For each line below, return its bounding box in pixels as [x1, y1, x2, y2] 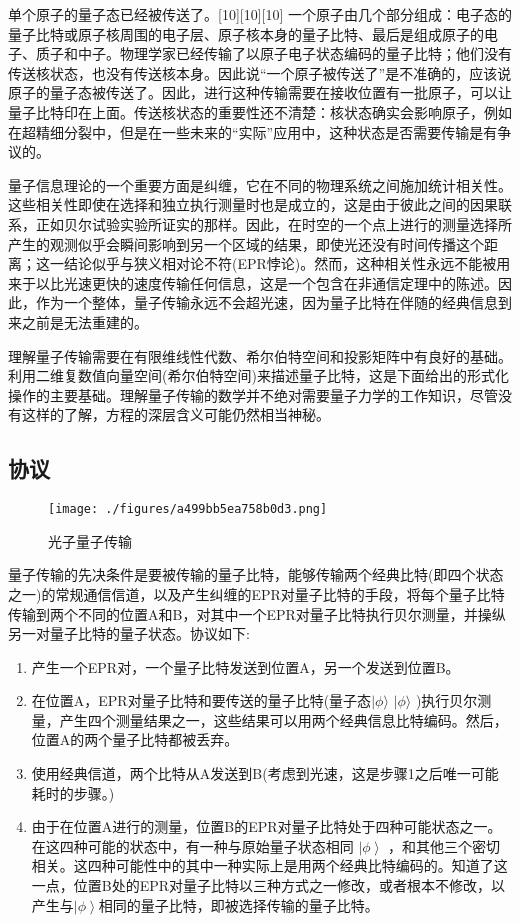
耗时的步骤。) [31, 782, 115, 803]
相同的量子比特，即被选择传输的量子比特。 [98, 894, 379, 915]
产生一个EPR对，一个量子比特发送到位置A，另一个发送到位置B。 [31, 656, 460, 677]
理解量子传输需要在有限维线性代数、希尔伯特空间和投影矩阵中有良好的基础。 [8, 345, 512, 366]
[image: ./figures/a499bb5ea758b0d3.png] [48, 502, 328, 517]
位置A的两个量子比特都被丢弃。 [31, 729, 239, 750]
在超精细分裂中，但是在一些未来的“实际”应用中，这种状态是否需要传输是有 [8, 121, 498, 142]
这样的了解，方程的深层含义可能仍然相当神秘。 [21, 404, 330, 425]
